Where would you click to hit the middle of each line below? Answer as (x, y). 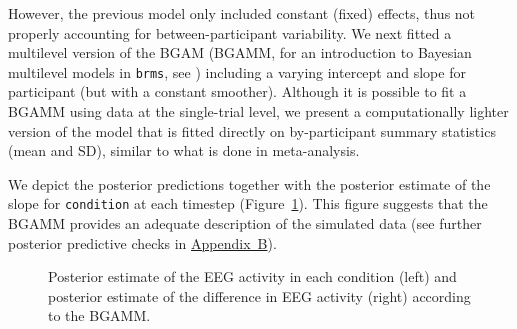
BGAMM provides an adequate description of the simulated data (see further (245, 223)
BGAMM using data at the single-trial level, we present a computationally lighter (258, 111)
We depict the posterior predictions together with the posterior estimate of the (249, 183)
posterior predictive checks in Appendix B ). (142, 242)
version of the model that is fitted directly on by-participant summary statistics (252, 130)
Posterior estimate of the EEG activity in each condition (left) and (252, 276)
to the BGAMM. (99, 315)
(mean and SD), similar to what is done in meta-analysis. (184, 150)
